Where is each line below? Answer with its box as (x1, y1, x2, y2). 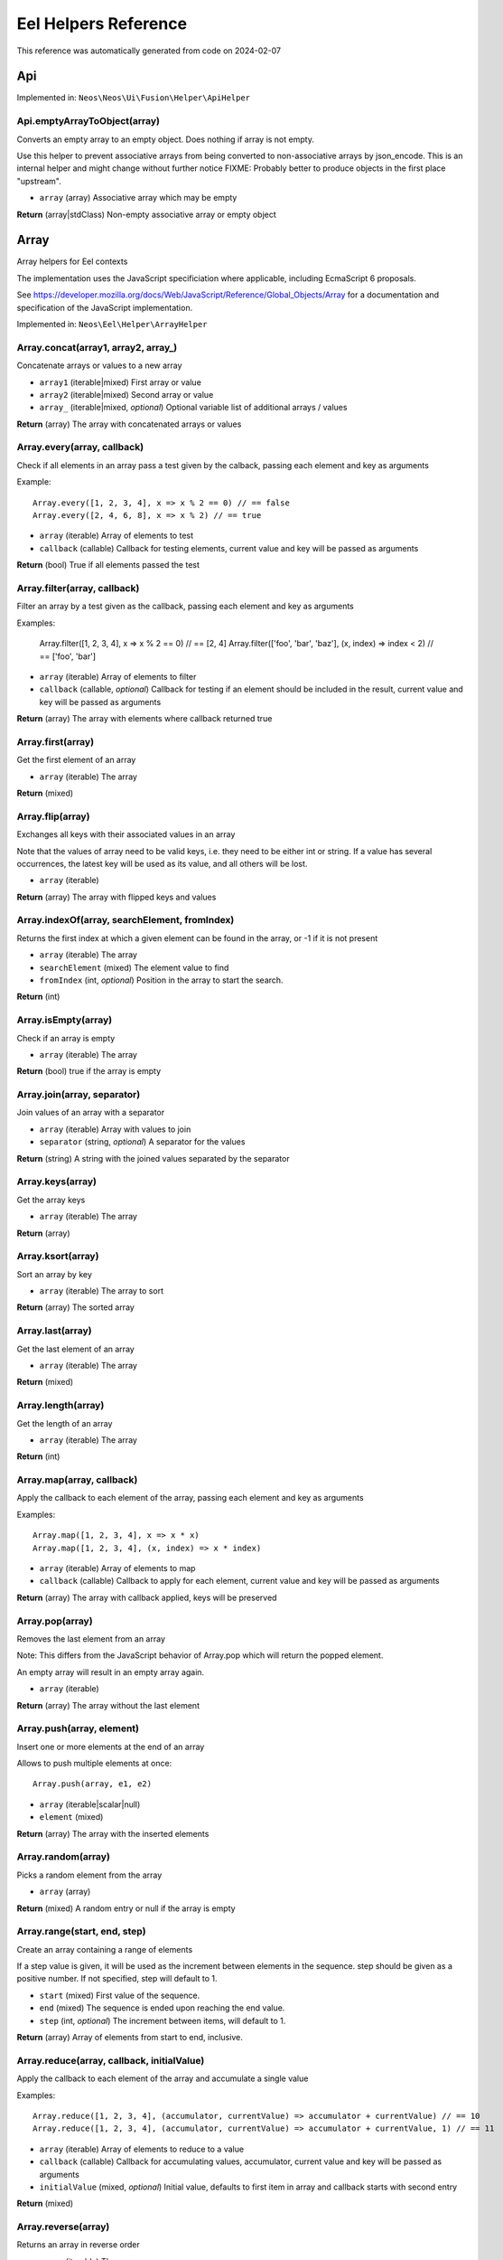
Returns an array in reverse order (16, 2239, 140, 2250)
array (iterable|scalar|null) (39, 1799, 141, 1810)
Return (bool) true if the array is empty (16, 1066, 162, 1077)
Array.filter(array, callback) (16, 581, 140, 594)
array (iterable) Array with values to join (39, 1124, 191, 1135)
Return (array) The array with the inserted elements (16, 1828, 210, 1839)
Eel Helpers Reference (16, 14, 188, 33)
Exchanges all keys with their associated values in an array (16, 829, 236, 840)
